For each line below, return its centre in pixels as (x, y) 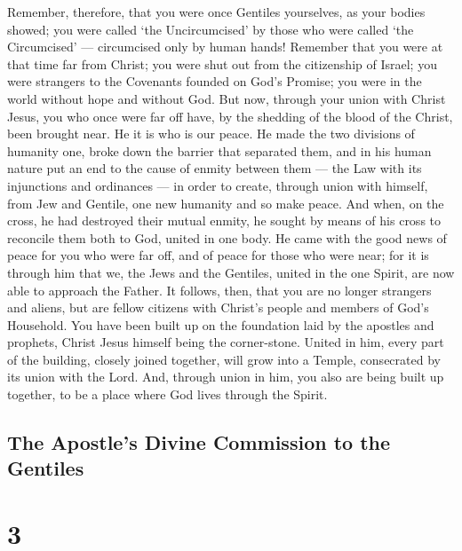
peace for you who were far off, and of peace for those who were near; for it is (218, 255)
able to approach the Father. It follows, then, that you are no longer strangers (219, 290)
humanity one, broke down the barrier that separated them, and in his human (219, 150)
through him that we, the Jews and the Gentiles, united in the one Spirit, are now (231, 272)
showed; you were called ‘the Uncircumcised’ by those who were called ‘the (211, 29)
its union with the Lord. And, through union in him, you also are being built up (226, 377)
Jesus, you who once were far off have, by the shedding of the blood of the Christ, (230, 116)
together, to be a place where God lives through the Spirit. (167, 394)
